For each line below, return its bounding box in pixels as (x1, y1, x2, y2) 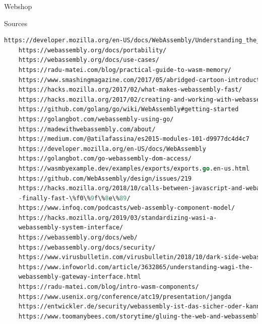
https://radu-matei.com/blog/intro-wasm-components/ (18, 283, 199, 291)
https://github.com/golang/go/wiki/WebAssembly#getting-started (18, 106, 239, 113)
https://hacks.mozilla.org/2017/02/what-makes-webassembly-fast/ (18, 86, 242, 94)
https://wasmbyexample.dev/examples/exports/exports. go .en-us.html (18, 165, 249, 172)
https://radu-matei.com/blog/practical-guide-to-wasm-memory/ (18, 66, 232, 73)
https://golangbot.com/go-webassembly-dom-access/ (18, 155, 192, 163)
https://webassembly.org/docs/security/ (18, 244, 156, 251)
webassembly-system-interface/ (18, 224, 123, 231)
